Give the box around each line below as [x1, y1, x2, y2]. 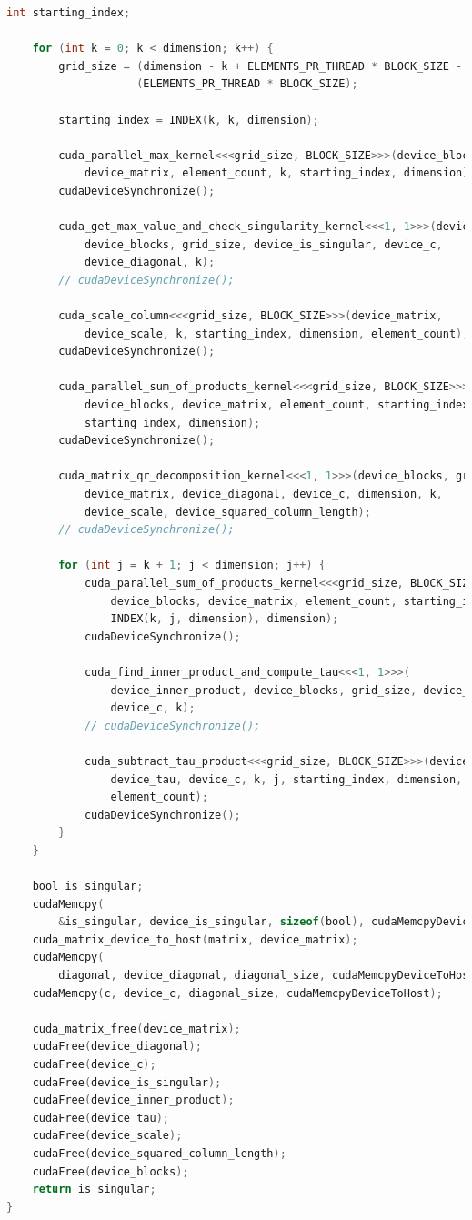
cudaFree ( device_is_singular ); [32, 1075, 222, 1089]
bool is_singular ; [32, 880, 144, 893]
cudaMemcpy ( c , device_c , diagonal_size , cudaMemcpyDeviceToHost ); [32, 986, 443, 1000]
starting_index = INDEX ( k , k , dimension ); [58, 113, 319, 126]
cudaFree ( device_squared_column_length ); [32, 1147, 286, 1160]
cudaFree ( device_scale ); [32, 1129, 183, 1143]
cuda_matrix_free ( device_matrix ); [32, 1022, 241, 1035]
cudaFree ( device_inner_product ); [32, 1094, 235, 1107]
